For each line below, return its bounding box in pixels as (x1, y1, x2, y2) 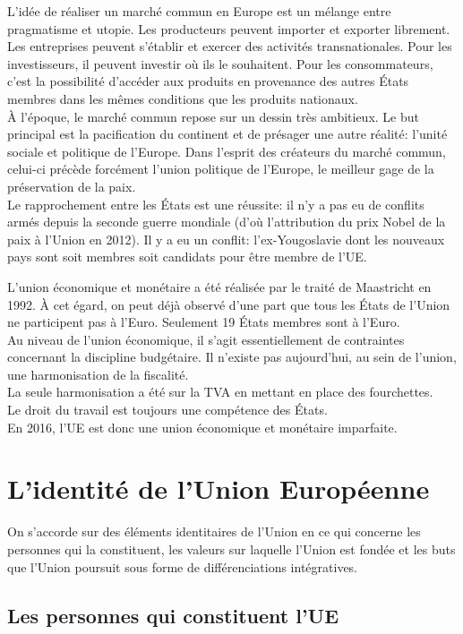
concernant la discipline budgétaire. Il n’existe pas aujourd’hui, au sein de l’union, (7, 347, 457, 366)
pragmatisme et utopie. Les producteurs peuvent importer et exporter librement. (7, 19, 450, 38)
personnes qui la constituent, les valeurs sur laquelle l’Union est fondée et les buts (7, 539, 456, 558)
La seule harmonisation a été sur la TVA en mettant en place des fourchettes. (7, 382, 433, 401)
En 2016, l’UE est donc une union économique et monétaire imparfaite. (7, 417, 398, 436)
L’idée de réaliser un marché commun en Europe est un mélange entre (7, 2, 391, 20)
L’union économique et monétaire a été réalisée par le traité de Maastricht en (7, 277, 432, 296)
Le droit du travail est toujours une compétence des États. (7, 400, 328, 419)
